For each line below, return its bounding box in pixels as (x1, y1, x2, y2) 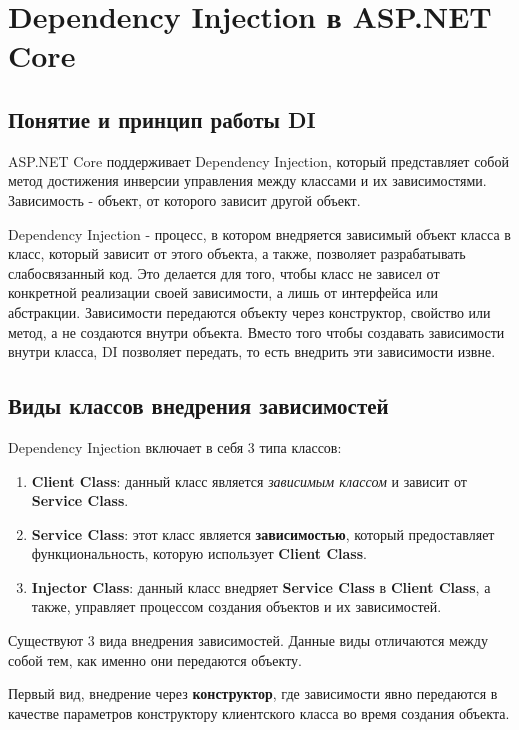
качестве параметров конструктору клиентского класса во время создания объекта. (8, 702, 510, 723)
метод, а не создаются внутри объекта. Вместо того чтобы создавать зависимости (8, 321, 505, 342)
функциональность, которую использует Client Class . (31, 543, 367, 564)
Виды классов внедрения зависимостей (8, 390, 389, 421)
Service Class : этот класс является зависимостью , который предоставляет (31, 523, 495, 544)
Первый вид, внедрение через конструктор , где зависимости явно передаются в (8, 683, 498, 704)
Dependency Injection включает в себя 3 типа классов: (8, 436, 342, 457)
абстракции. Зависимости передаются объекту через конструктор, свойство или (8, 301, 491, 322)
